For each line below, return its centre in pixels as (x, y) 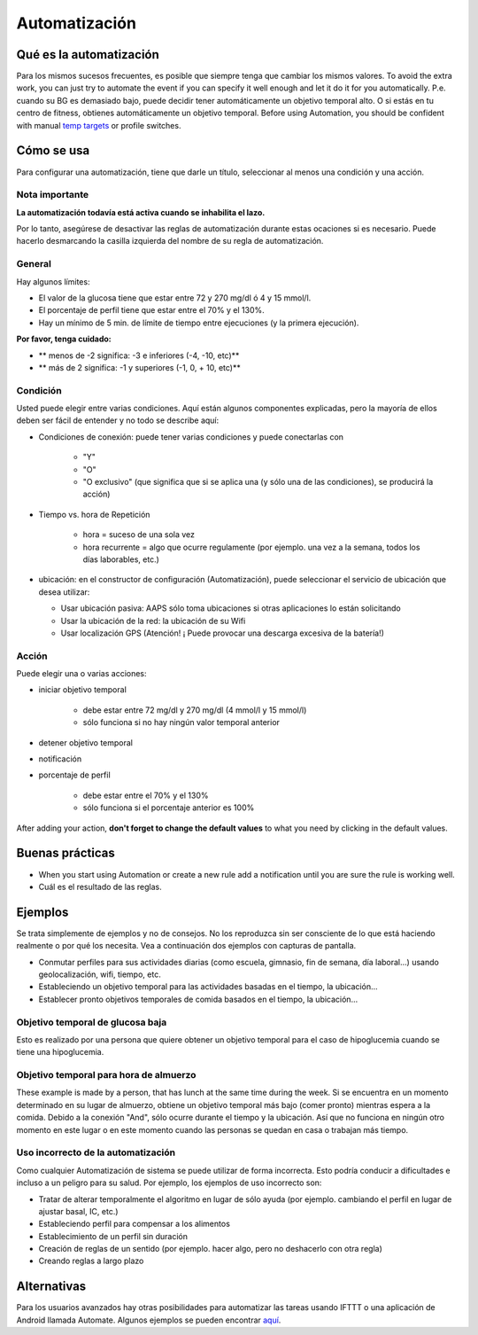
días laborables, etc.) (121, 559)
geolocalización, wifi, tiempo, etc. (100, 974)
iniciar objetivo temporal (83, 690)
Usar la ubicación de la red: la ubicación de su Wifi (153, 621)
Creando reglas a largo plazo (91, 1261)
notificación (60, 759)
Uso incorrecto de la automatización (96, 1152)
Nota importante (52, 195)
